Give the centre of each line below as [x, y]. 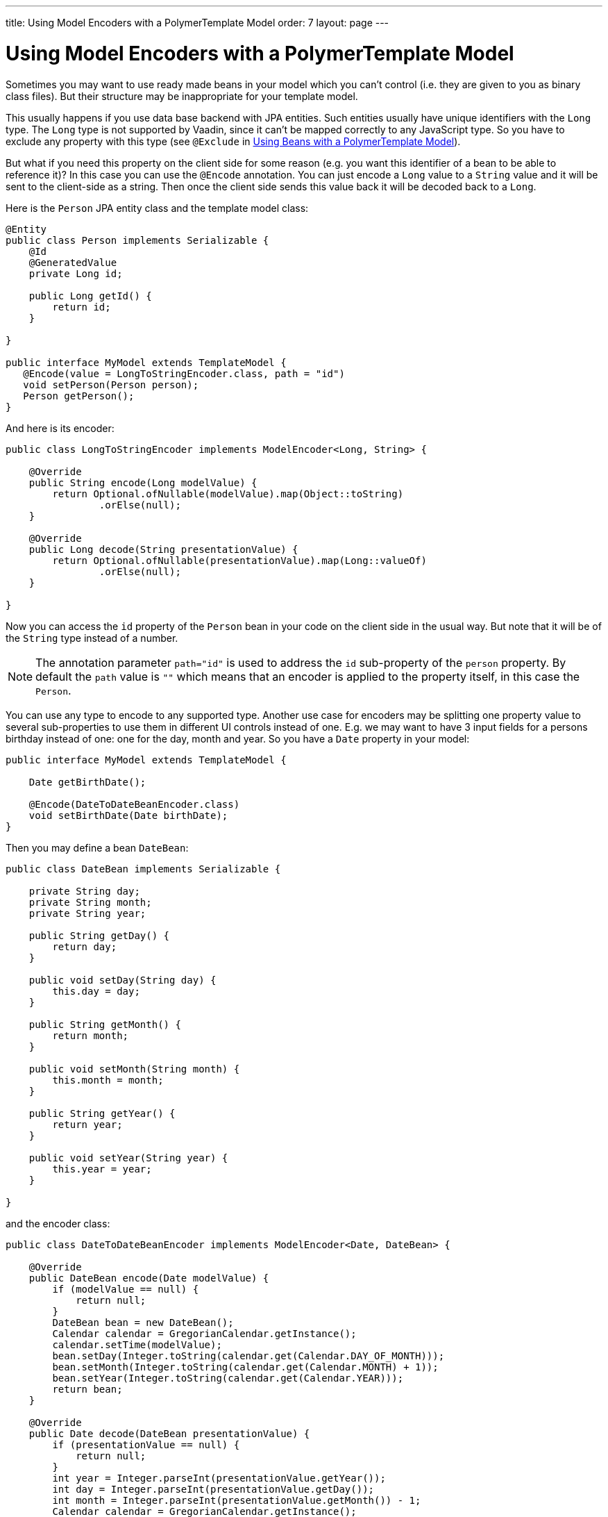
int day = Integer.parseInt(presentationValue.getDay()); [213, 1489]
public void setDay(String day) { [123, 980]
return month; [91, 1035]
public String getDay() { [99, 935]
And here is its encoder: [60, 428]
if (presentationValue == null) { [146, 1444]
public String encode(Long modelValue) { [143, 482]
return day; [85, 946]
